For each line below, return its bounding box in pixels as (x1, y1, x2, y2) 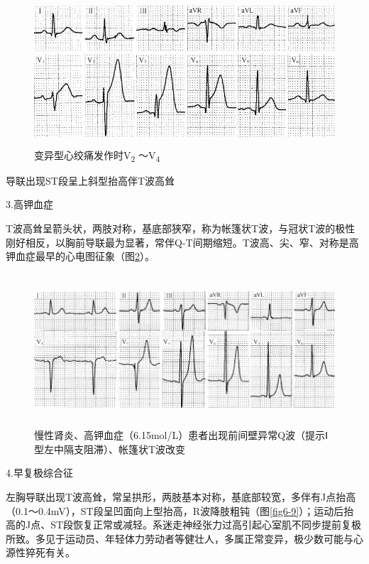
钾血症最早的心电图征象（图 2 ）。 (6, 249, 155, 264)
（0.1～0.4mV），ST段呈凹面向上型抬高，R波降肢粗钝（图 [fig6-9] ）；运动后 (6, 503, 344, 518)
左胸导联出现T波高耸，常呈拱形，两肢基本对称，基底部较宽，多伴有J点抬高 (6, 489, 356, 504)
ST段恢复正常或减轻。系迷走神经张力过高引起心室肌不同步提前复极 (50, 517, 362, 532)
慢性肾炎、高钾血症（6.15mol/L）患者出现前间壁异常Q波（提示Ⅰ (34, 428, 329, 443)
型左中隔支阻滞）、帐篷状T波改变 (34, 441, 186, 456)
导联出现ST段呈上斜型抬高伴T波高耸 (6, 173, 175, 188)
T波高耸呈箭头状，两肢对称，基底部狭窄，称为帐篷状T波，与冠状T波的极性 (6, 220, 356, 235)
